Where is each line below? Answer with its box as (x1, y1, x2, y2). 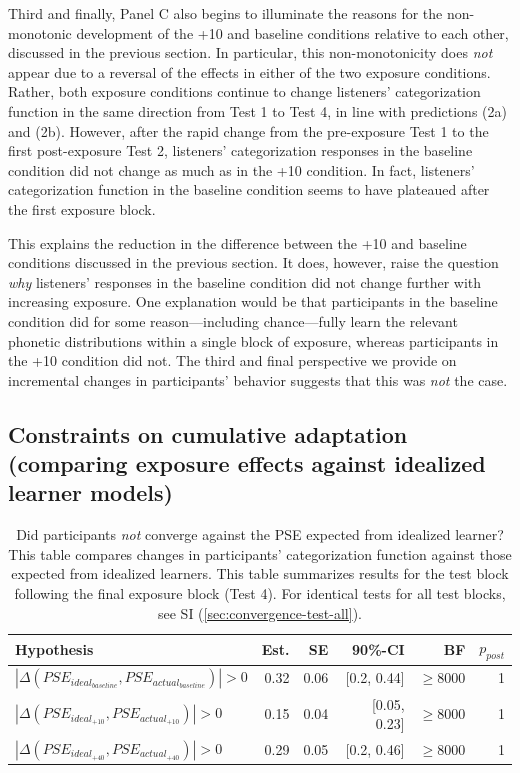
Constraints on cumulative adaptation (8, 418, 408, 449)
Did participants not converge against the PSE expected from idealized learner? (16, 524, 504, 545)
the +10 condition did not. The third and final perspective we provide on (8, 350, 457, 371)
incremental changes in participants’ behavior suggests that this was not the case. (8, 369, 508, 390)
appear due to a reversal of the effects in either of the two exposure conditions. (8, 61, 491, 82)
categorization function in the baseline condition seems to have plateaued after (8, 179, 490, 200)
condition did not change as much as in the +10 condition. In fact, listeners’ (8, 159, 475, 180)
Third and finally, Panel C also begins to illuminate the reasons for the (8, 3, 443, 23)
